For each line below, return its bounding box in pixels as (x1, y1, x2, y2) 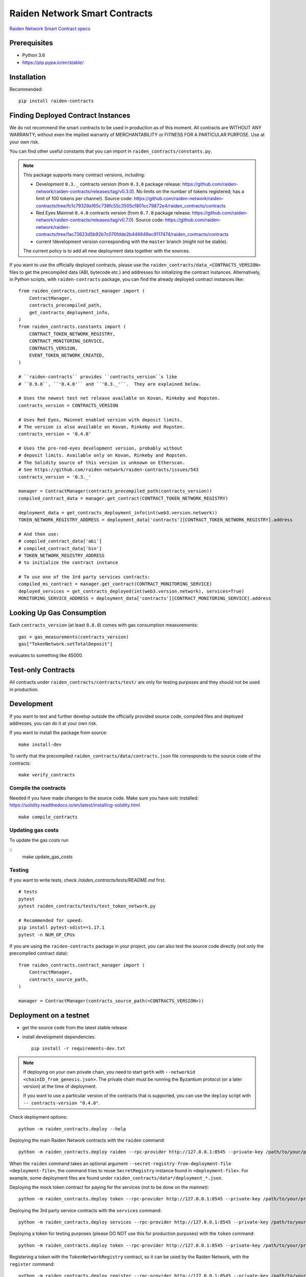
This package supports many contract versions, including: (23, 172, 145, 178)
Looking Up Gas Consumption (9, 608, 107, 618)
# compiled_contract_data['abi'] (18, 538, 102, 544)
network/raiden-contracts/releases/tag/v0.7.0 (36, 217, 132, 223)
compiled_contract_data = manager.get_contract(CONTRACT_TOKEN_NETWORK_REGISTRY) (18, 495, 228, 501)
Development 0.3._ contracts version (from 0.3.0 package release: (36, 181, 182, 187)
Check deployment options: (9, 1114, 68, 1120)
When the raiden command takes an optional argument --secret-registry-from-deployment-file (9, 1160, 232, 1167)
